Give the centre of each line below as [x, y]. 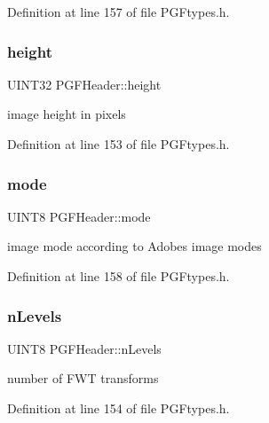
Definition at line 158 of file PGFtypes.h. [119, 276]
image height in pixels [67, 114]
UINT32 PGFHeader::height [84, 84]
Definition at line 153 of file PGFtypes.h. [119, 144]
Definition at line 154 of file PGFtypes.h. [119, 408]
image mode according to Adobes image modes [134, 246]
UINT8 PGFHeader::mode [79, 216]
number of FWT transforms [83, 378]
